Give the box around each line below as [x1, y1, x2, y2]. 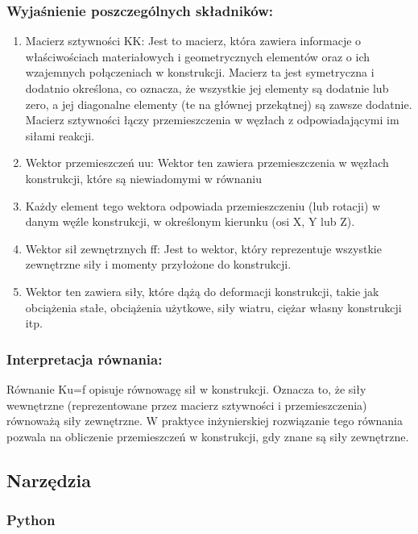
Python [6, 510, 56, 530]
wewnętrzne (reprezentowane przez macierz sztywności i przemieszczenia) [6, 396, 367, 413]
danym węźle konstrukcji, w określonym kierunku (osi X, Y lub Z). [25, 213, 355, 230]
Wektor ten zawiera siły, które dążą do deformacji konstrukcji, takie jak [25, 282, 379, 299]
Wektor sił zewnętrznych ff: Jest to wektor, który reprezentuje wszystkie [25, 240, 382, 257]
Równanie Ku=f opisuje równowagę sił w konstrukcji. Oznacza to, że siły [6, 380, 366, 397]
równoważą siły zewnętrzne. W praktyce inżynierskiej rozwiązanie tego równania [6, 412, 403, 429]
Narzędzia [6, 467, 91, 492]
